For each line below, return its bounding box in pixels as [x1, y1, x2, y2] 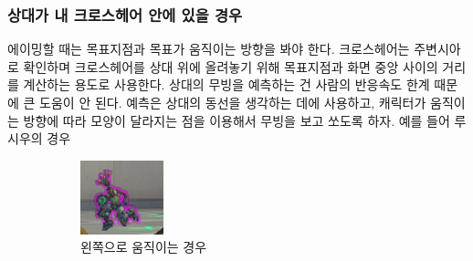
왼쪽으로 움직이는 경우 [80, 237, 207, 256]
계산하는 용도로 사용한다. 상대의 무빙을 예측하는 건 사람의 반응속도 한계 [23, 75, 430, 94]
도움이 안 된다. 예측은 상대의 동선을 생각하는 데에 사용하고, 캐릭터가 [39, 93, 426, 111]
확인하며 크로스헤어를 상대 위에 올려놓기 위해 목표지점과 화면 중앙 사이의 [23, 57, 438, 76]
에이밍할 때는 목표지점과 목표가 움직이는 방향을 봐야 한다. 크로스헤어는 [7, 39, 410, 58]
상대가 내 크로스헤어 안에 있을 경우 [7, 3, 243, 26]
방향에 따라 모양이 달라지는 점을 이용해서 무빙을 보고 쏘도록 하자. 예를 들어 [23, 110, 450, 130]
